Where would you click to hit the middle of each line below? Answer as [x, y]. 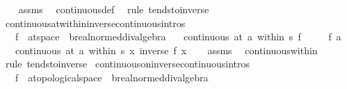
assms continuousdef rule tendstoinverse [114, 9]
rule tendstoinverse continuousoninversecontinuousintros [128, 64]
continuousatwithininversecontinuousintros [95, 23]
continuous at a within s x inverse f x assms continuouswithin [166, 50]
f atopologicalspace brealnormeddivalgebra [112, 77]
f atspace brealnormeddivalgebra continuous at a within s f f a [178, 37]
